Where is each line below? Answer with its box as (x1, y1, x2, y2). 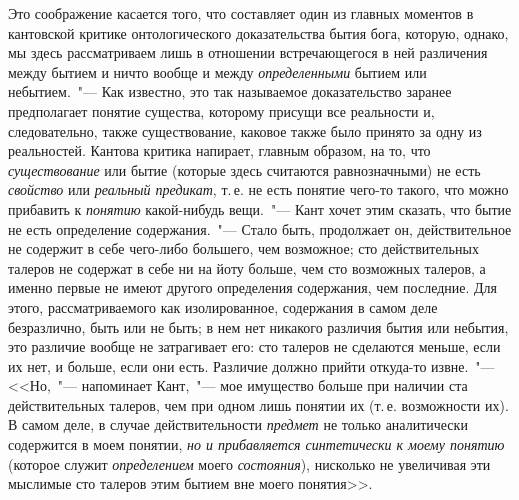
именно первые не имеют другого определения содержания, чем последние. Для (8, 277, 498, 298)
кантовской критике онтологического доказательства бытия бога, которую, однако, (8, 22, 509, 43)
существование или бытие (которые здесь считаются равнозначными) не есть (8, 159, 481, 180)
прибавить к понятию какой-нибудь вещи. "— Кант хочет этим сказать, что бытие (8, 198, 512, 219)
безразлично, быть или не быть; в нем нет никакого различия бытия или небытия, (8, 316, 509, 337)
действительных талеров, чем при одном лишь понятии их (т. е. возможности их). (8, 394, 509, 415)
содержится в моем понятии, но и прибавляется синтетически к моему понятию (8, 434, 505, 455)
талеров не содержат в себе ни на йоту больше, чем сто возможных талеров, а (8, 257, 486, 278)
